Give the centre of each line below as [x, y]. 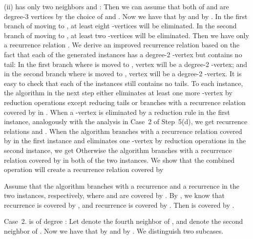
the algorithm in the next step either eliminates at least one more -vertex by [118, 93]
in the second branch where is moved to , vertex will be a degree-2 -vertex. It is [123, 74]
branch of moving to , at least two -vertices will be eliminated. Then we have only [126, 35]
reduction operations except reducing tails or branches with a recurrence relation [125, 102]
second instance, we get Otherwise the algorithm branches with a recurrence [118, 150]
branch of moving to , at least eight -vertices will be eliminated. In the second [120, 26]
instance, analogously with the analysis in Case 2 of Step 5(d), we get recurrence [126, 121]
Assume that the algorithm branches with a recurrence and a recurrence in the [122, 185]
